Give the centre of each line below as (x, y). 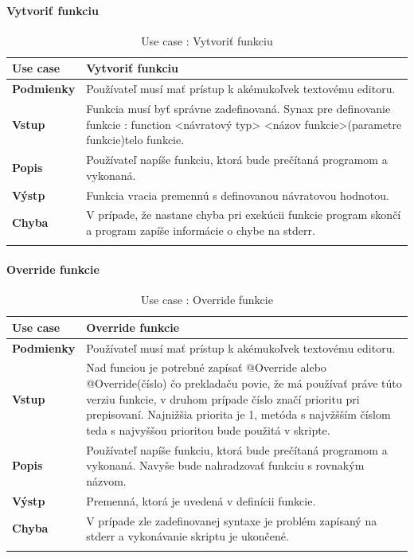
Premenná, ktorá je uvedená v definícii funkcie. (201, 500)
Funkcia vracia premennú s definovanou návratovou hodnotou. (238, 195)
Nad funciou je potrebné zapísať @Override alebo (206, 367)
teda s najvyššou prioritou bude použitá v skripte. (208, 429)
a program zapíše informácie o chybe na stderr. (201, 230)
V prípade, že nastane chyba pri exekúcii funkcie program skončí (244, 215)
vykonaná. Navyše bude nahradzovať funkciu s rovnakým (225, 465)
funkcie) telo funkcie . (135, 140)
